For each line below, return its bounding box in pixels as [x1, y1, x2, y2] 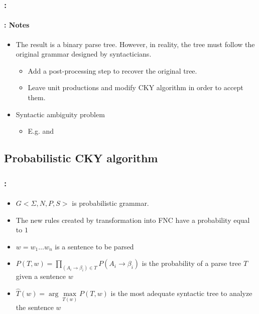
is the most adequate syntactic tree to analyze [110, 288, 252, 298]
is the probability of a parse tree [142, 258, 241, 268]
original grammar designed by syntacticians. [16, 49, 152, 59]
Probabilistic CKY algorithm [4, 150, 158, 166]
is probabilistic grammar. [72, 198, 149, 208]
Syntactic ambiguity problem [16, 109, 105, 119]
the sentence [16, 302, 54, 312]
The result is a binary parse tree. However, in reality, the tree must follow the [16, 39, 255, 49]
